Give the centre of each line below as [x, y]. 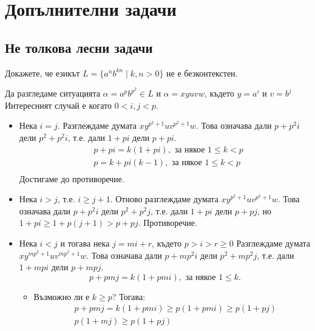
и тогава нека [85, 243]
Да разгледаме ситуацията [52, 93]
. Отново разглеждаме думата [164, 199]
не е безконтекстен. [202, 73]
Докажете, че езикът [42, 73]
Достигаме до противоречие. [72, 178]
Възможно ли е [62, 296]
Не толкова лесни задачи [79, 47]
